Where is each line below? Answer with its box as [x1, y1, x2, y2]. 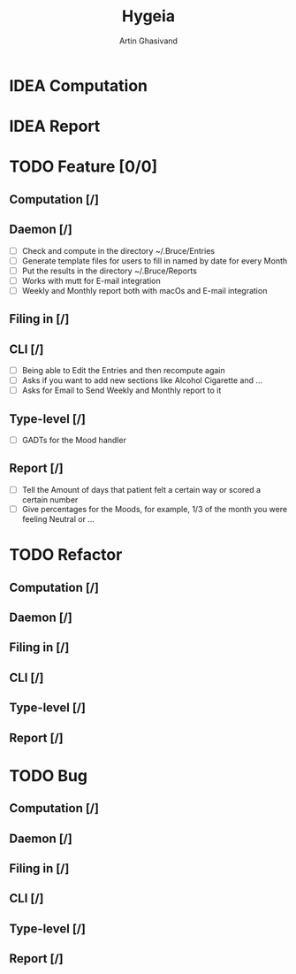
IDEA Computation [9, 75, 148, 96]
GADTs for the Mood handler [21, 435, 126, 446]
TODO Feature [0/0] [9, 157, 158, 177]
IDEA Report [9, 117, 101, 136]
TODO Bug [9, 765, 88, 786]
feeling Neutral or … [21, 514, 95, 525]
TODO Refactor [9, 545, 123, 565]
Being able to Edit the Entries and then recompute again [21, 365, 225, 376]
